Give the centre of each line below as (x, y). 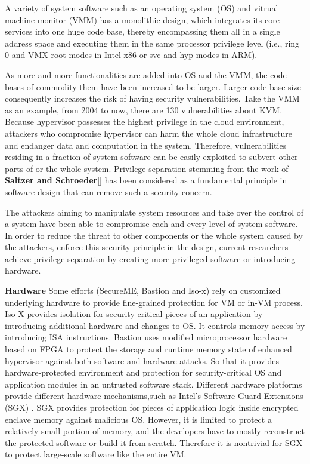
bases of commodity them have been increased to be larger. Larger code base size (153, 86)
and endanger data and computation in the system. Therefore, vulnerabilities (146, 145)
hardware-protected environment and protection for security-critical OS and (143, 372)
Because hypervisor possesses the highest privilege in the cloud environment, (145, 122)
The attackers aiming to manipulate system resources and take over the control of (154, 212)
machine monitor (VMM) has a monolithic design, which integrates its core (142, 19)
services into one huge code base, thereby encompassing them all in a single (142, 31)
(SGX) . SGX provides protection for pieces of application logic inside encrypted (152, 407)
